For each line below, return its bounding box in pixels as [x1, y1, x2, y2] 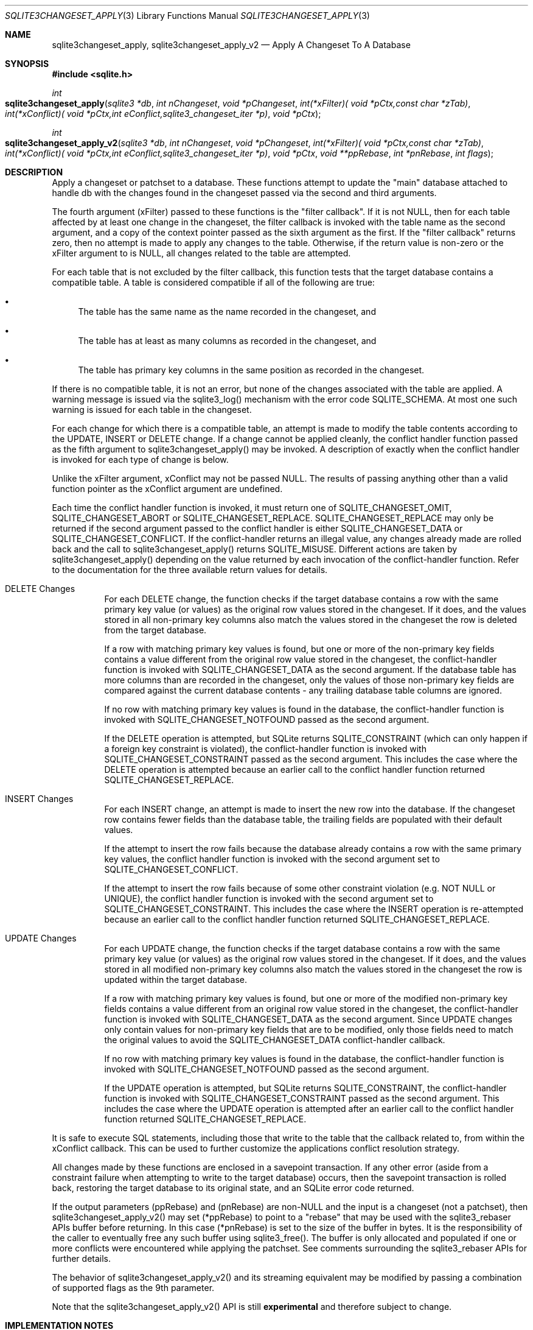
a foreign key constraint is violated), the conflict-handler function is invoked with [104, 744, 427, 754]
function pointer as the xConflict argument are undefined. [52, 484, 283, 494]
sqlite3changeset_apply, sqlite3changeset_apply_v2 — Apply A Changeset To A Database [52, 40, 411, 50]
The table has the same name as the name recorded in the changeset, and [78, 306, 376, 317]
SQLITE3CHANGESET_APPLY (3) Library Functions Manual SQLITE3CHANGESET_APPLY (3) [5, 10, 370, 21]
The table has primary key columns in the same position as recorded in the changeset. [78, 365, 425, 375]
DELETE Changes [5, 583, 75, 594]
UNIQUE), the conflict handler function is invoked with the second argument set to [104, 893, 434, 904]
